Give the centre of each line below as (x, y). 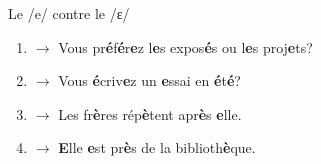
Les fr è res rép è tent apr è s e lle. (150, 113)
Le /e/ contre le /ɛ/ (69, 13)
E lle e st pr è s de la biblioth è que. (157, 147)
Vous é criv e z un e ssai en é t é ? (149, 80)
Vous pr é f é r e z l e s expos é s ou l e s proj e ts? (185, 46)
